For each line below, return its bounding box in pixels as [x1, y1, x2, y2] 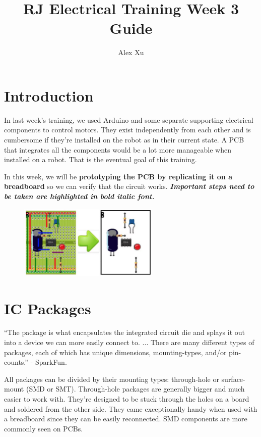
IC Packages [4, 298, 91, 318]
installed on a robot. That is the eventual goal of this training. [4, 154, 197, 165]
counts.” [4, 357, 28, 367]
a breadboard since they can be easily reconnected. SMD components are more [4, 413, 247, 424]
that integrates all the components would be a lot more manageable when [4, 144, 231, 155]
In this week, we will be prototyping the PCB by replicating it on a [4, 171, 232, 181]
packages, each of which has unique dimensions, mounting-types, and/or [4, 347, 227, 357]
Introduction [4, 85, 94, 106]
